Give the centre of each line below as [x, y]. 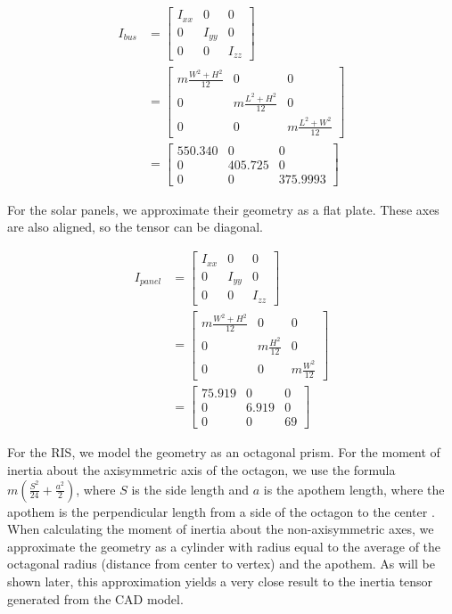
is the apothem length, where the [354, 489]
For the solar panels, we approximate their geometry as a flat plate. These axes [223, 209]
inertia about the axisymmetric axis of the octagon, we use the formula [201, 469]
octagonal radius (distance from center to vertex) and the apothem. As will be [221, 564]
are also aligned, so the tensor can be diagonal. [135, 227]
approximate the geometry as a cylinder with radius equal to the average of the [224, 546]
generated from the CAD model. [95, 598]
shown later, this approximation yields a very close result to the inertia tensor [220, 581]
